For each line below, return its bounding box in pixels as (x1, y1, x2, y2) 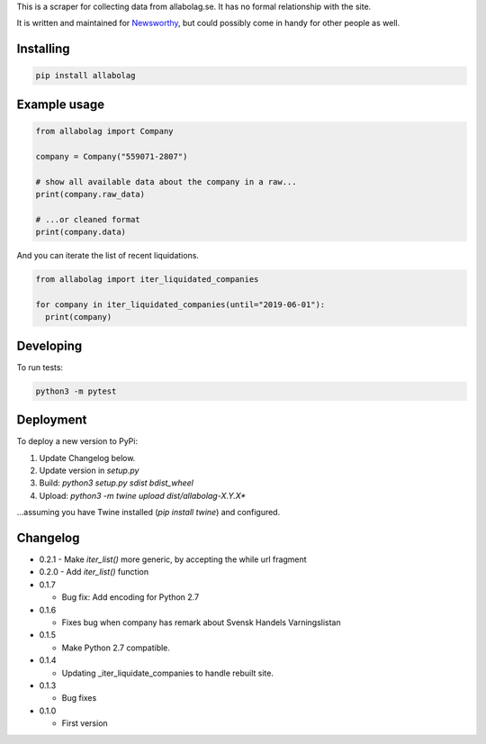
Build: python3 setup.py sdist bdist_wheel (39, 477, 193, 488)
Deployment (16, 413, 87, 428)
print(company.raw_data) (35, 189, 146, 199)
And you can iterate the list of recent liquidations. (16, 250, 200, 261)
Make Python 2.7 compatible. (61, 642, 171, 653)
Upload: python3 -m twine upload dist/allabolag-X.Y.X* (39, 490, 247, 501)
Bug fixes (61, 693, 97, 703)
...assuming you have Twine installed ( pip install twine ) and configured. (16, 507, 281, 518)
